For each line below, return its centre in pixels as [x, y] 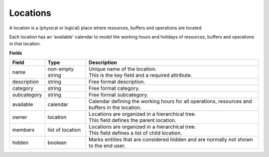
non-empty [61, 69]
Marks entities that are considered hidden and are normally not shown [171, 140]
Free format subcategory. [119, 95]
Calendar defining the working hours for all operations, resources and [171, 101]
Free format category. [114, 88]
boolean [57, 143]
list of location [64, 130]
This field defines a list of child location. [135, 133]
